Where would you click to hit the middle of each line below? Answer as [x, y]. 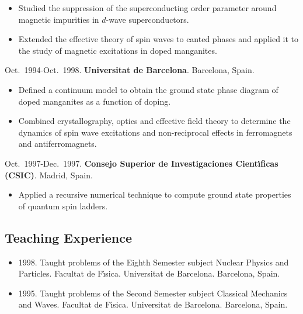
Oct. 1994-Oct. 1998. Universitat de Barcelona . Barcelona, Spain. [130, 70]
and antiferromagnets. [58, 144]
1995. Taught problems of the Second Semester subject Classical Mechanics [153, 293]
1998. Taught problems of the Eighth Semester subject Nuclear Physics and [154, 262]
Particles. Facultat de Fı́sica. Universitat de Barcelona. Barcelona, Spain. [149, 273]
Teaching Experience [69, 237]
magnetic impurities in [59, 19]
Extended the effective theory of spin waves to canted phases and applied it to [159, 39]
